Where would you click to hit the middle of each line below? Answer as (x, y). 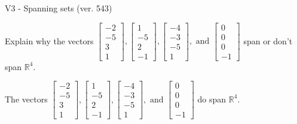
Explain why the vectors (49, 40)
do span (212, 99)
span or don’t (268, 40)
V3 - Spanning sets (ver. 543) (59, 8)
